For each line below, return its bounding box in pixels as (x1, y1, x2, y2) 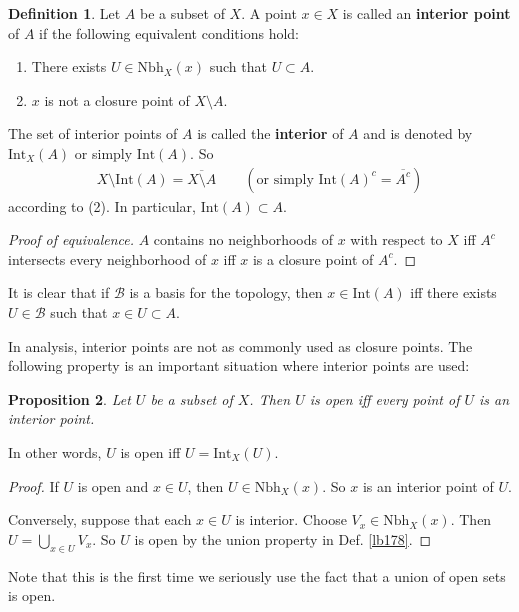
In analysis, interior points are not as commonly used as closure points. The (8, 335, 473, 356)
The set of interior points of (8, 123, 178, 144)
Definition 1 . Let (8, 3, 121, 23)
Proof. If (8, 475, 59, 496)
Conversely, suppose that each (8, 509, 192, 530)
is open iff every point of (309, 388, 460, 409)
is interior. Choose (235, 509, 347, 530)
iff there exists (410, 282, 497, 303)
